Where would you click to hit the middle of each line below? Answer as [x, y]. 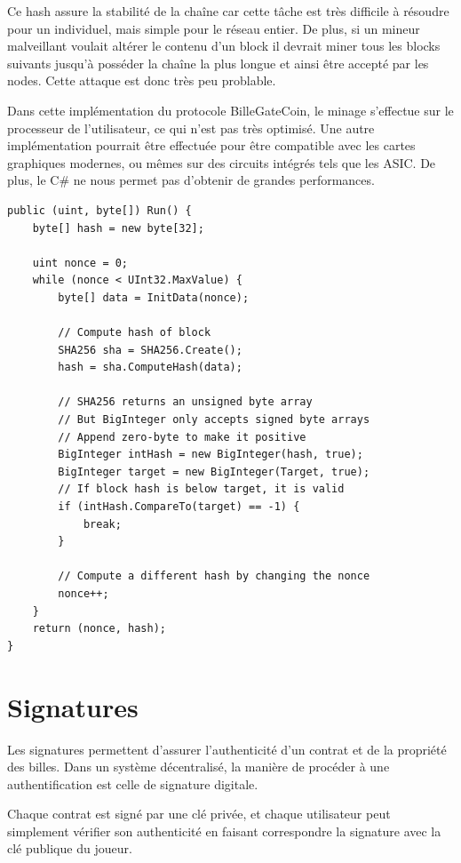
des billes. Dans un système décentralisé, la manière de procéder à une [199, 767]
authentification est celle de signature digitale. [133, 783]
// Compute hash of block [135, 333]
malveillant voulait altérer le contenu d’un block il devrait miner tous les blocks [224, 46]
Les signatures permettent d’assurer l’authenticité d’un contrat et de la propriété [227, 749]
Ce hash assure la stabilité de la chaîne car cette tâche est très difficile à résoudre [228, 11]
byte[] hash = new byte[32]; [118, 228]
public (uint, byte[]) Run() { [99, 210]
